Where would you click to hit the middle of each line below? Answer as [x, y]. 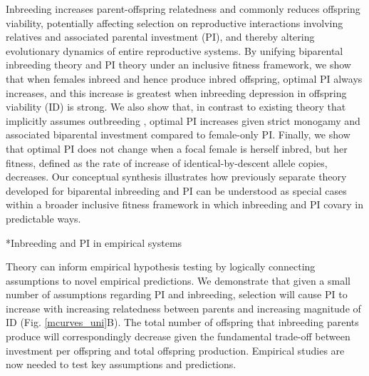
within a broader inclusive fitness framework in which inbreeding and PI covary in [184, 204]
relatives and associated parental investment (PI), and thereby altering [160, 37]
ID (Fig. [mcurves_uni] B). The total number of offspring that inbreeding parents [182, 322]
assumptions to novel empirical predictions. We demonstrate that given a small [178, 280]
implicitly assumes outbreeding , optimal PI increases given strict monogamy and [183, 120]
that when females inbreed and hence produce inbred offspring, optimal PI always [184, 78]
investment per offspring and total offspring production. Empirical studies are [175, 350]
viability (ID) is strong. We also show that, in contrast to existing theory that [176, 107]
